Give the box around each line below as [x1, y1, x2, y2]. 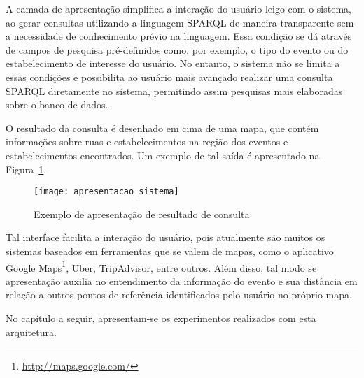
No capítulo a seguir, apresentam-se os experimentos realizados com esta [6, 311, 316, 325]
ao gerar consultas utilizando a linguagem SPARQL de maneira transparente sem [6, 15, 354, 29]
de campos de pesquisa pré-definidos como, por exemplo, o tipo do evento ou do [6, 42, 349, 57]
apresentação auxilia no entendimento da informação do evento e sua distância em [6, 273, 358, 288]
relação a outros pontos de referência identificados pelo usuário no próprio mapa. [6, 287, 352, 302]
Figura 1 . [6, 161, 47, 176]
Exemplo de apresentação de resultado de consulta [34, 206, 250, 221]
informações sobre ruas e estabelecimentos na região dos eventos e [6, 134, 288, 149]
